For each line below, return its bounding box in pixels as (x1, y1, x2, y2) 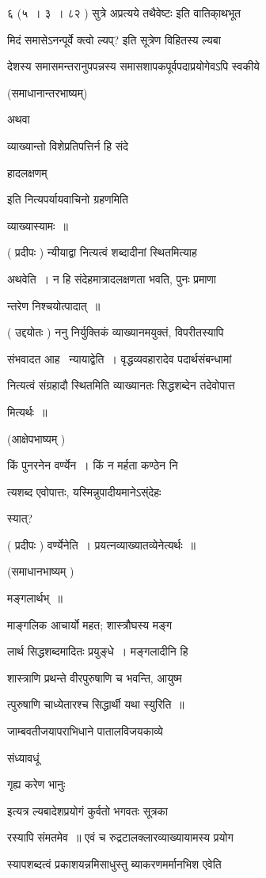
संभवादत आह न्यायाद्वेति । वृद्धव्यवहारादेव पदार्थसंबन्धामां (7, 350, 232, 367)
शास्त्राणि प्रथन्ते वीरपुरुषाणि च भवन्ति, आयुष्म (7, 669, 182, 686)
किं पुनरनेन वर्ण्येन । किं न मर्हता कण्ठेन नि (7, 457, 178, 473)
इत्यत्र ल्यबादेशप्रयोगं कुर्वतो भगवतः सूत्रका (7, 802, 169, 819)
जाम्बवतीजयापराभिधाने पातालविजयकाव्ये (7, 723, 163, 739)
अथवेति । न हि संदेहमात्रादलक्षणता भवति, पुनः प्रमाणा (7, 270, 217, 287)
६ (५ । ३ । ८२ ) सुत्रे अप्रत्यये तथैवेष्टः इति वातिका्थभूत (7, 5, 241, 21)
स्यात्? (7, 510, 33, 526)
